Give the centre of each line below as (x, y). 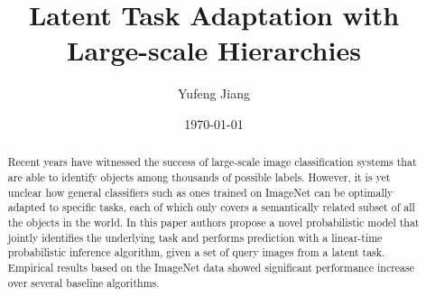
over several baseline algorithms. (83, 282)
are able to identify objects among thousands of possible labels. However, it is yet (199, 176)
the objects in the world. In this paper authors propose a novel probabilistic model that (213, 222)
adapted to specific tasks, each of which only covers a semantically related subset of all (211, 207)
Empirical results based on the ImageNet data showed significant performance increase (211, 267)
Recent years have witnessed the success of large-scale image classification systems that (212, 162)
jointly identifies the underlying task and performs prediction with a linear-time (195, 237)
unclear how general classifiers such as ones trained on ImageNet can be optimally (200, 192)
